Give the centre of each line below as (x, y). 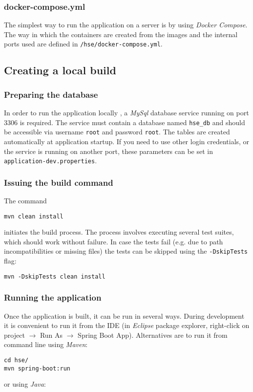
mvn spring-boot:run (37, 368)
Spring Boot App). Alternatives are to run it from (153, 335)
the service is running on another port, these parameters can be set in (108, 151)
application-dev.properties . (51, 161)
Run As (51, 335)
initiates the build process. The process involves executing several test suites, (119, 232)
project (14, 335)
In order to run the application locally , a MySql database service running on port (126, 113)
